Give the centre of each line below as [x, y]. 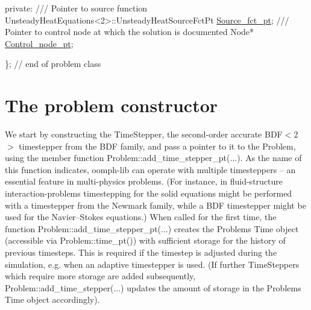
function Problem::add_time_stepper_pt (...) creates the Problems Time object [152, 228]
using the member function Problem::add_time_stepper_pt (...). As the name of [153, 158]
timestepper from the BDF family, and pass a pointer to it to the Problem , [157, 146]
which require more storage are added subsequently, [100, 276]
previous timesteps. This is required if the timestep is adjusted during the [141, 252]
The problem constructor [112, 105]
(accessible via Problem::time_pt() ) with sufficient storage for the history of [145, 240]
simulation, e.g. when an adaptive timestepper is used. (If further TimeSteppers [152, 264]
